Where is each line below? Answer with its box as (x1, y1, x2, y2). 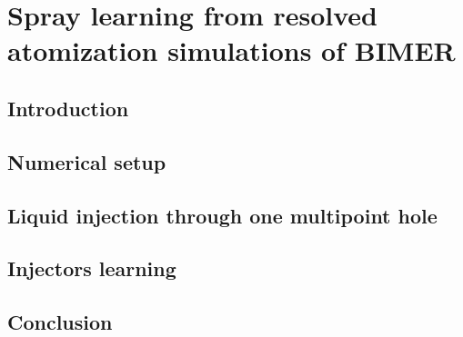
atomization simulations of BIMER (7, 32, 456, 69)
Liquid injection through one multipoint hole (7, 201, 438, 229)
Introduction (7, 94, 129, 122)
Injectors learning (7, 254, 176, 282)
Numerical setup (7, 147, 166, 175)
